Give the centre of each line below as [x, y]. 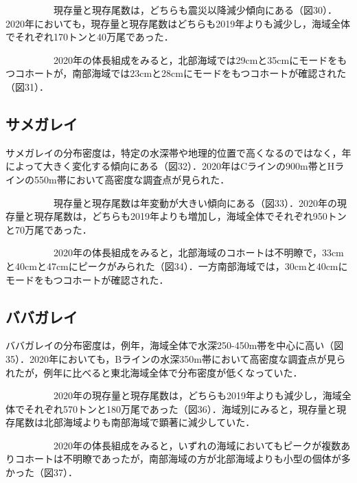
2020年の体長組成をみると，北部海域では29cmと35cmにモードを [195, 59]
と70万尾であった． [49, 229]
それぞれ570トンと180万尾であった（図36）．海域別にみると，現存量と [181, 408]
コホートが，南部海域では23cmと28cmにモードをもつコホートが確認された [181, 73]
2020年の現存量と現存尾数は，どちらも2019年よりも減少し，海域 [197, 395]
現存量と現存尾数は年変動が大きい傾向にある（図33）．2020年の [195, 202]
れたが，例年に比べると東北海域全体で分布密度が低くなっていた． [154, 372]
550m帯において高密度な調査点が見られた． [132, 179]
